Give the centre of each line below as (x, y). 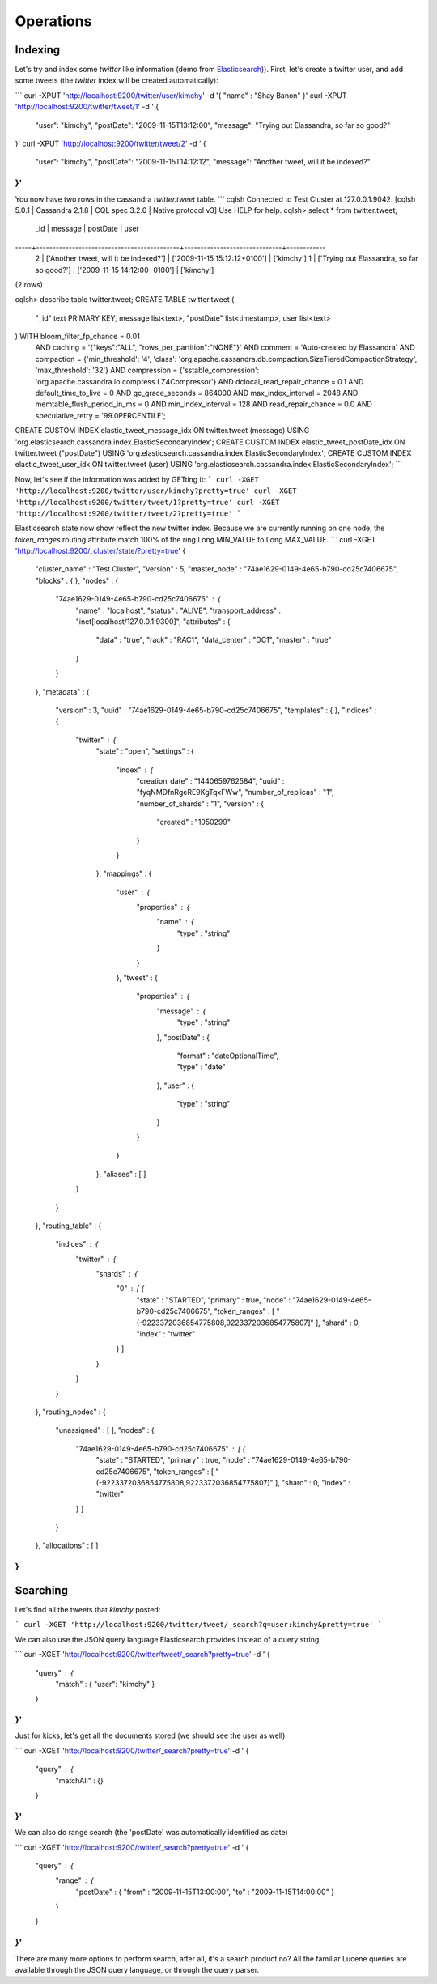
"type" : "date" (201, 1067)
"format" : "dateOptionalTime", (228, 1056)
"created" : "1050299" (193, 822)
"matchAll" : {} (80, 1780)
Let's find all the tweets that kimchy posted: (88, 1609)
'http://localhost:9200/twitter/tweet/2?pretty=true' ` (128, 513)
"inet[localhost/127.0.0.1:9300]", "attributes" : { (153, 622)
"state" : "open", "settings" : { (145, 751)
